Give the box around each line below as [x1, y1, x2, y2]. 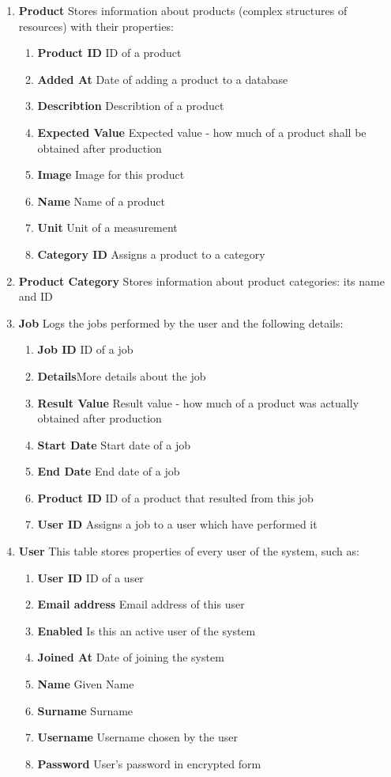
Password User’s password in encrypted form [37, 755, 261, 771]
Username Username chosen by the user [37, 729, 238, 745]
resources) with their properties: [18, 17, 174, 34]
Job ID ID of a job [37, 341, 133, 358]
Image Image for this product [37, 166, 185, 183]
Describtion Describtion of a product [37, 97, 224, 114]
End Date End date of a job [37, 463, 180, 479]
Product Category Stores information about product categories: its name [18, 272, 385, 289]
